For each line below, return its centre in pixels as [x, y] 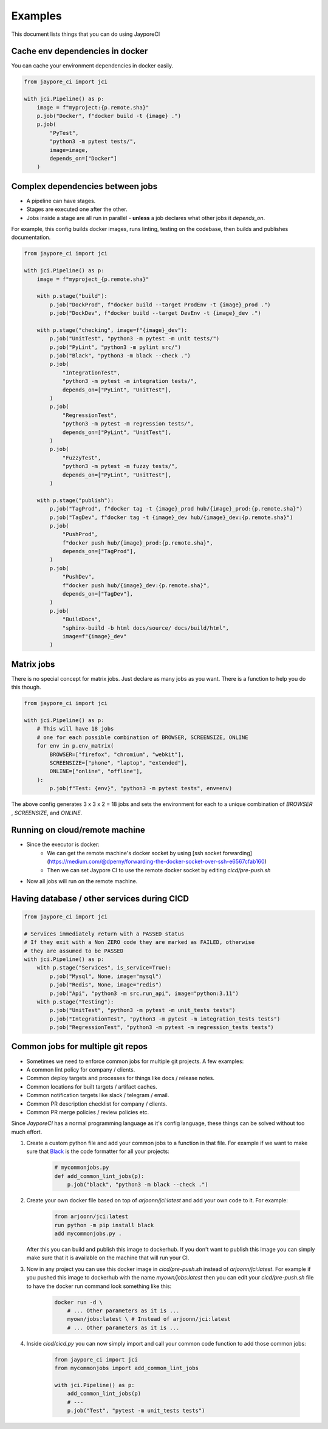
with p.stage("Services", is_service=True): [104, 968]
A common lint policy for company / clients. [81, 1069]
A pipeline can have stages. [61, 201]
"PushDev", [79, 577]
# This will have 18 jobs [75, 729]
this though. [26, 687]
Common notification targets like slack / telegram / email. [98, 1095]
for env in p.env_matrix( [75, 746]
